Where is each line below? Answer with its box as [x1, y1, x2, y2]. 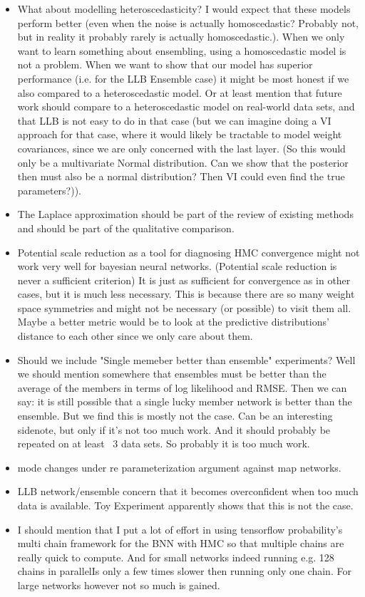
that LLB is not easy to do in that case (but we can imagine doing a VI [17, 113, 331, 128]
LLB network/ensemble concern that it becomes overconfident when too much [17, 484, 359, 499]
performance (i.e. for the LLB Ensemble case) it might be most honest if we [17, 71, 349, 85]
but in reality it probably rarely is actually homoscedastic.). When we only [17, 29, 345, 44]
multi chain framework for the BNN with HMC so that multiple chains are [17, 536, 344, 551]
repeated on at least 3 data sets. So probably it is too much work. [17, 436, 310, 451]
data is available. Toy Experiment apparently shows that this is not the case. [17, 498, 354, 512]
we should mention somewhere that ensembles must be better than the [17, 366, 327, 381]
